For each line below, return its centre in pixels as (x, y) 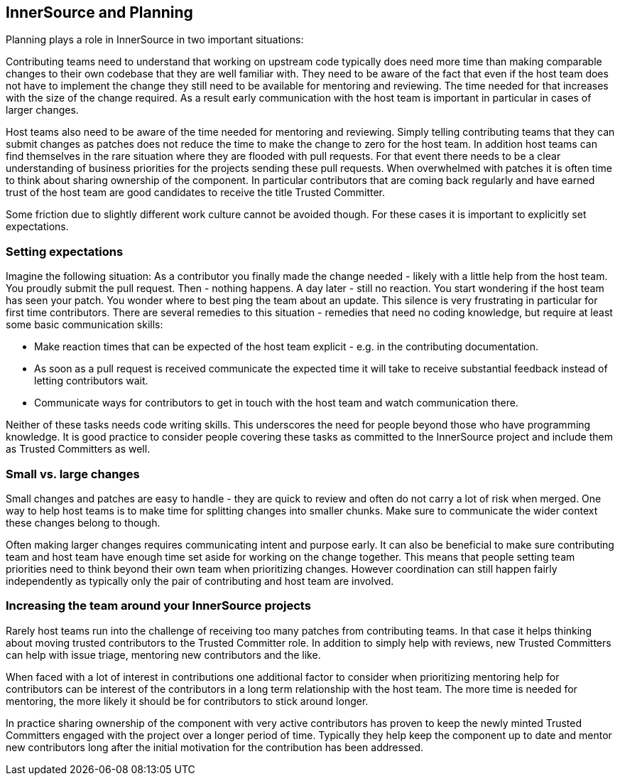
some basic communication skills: (85, 325)
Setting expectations (65, 251)
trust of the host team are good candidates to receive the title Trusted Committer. (196, 193)
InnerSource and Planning (99, 12)
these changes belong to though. (83, 522)
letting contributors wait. (91, 381)
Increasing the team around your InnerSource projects (158, 606)
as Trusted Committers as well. (78, 449)
